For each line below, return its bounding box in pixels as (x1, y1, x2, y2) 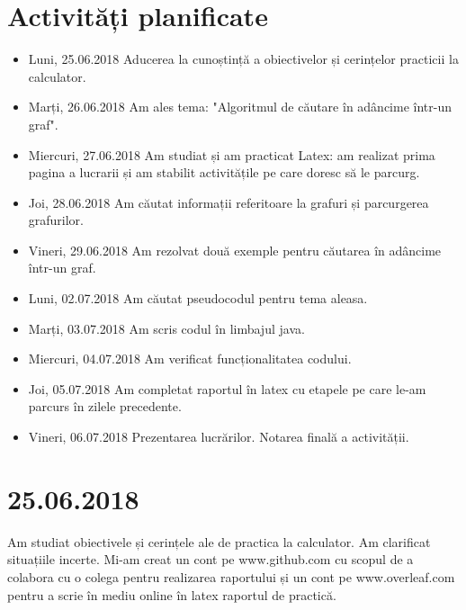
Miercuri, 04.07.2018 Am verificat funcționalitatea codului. (28, 349, 352, 368)
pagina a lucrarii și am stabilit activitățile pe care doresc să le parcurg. (28, 163, 420, 182)
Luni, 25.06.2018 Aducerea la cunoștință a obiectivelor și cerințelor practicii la (28, 49, 459, 68)
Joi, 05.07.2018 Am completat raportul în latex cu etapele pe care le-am (28, 379, 426, 398)
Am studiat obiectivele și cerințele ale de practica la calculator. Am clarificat (7, 532, 431, 551)
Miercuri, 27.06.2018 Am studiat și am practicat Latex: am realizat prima (28, 145, 435, 164)
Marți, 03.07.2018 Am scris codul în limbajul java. (28, 318, 305, 337)
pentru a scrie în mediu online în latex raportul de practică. (7, 585, 336, 604)
